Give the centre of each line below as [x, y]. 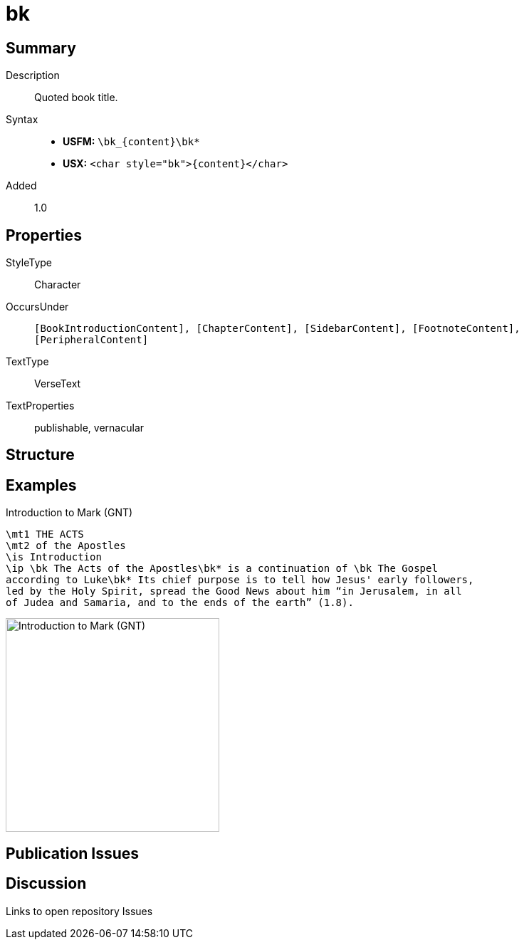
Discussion [46, 884]
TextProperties [40, 406]
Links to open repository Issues [79, 911]
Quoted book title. [76, 98]
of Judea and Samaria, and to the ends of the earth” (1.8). [180, 603]
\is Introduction [54, 557]
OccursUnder [37, 307]
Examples [41, 485]
